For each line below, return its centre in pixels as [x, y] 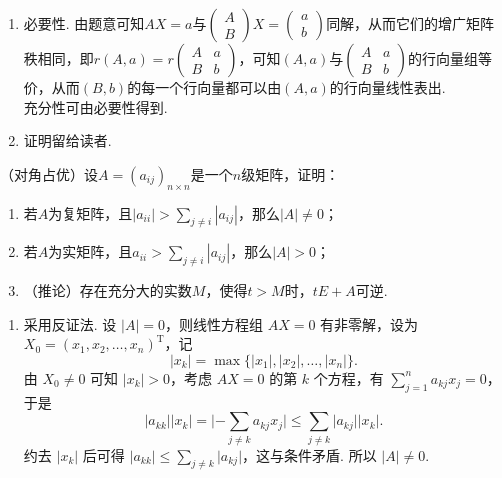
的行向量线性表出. [387, 87]
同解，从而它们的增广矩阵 [410, 23]
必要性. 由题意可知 [84, 23]
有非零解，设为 [369, 323]
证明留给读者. [67, 140]
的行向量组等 [450, 58]
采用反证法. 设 [70, 323]
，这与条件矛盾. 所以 [309, 454]
